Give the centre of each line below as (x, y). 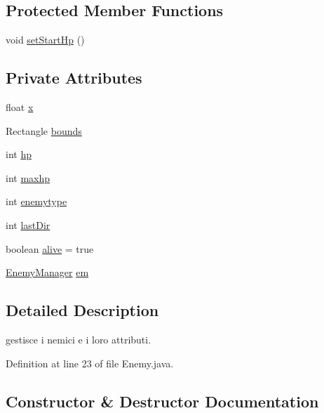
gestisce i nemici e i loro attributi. (79, 339)
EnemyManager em (47, 272)
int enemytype (36, 201)
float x (20, 107)
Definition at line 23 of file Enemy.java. (90, 363)
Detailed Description (82, 310)
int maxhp (28, 177)
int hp (19, 154)
